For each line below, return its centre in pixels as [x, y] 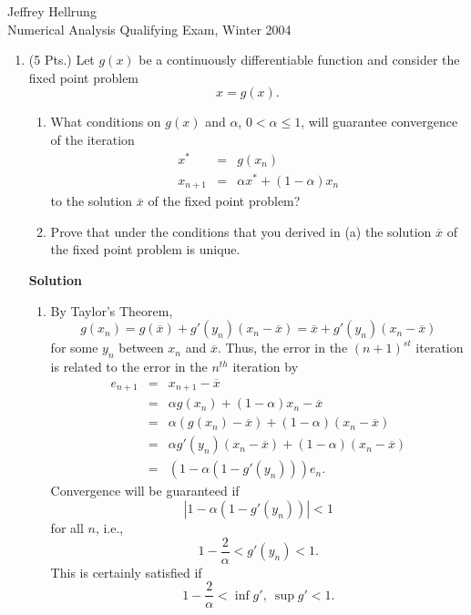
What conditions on [106, 122]
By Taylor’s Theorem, [112, 310]
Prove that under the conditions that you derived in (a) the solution [241, 231]
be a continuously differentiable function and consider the [299, 60]
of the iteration [92, 139]
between [141, 348]
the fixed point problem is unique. [145, 249]
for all [67, 528]
